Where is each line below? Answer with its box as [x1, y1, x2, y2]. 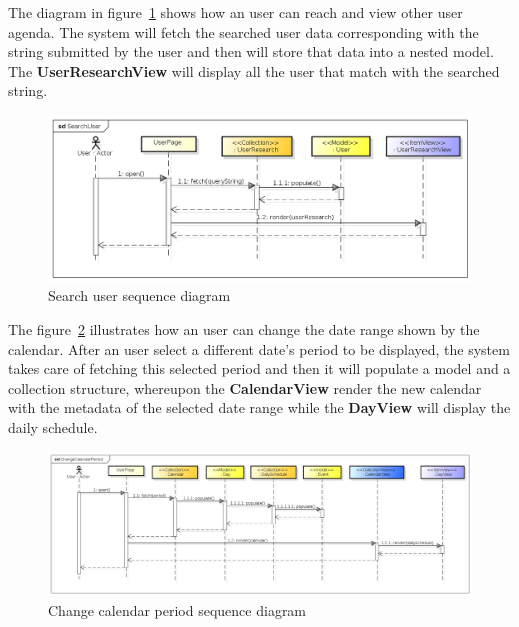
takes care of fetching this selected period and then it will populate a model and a [8, 358, 511, 379]
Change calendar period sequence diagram [48, 599, 307, 620]
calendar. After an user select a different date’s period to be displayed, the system [8, 338, 510, 359]
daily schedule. [8, 416, 98, 437]
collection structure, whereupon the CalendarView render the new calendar [8, 377, 482, 398]
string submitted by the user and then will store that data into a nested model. [8, 41, 494, 62]
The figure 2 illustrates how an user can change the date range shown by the [8, 319, 480, 340]
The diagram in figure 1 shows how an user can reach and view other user [8, 2, 463, 22]
